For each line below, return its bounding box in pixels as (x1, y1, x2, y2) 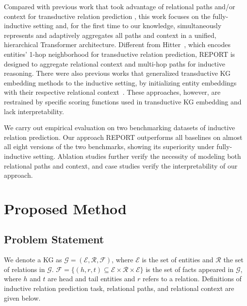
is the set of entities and (142, 255, 214, 265)
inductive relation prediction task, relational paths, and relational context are (4, 283, 234, 293)
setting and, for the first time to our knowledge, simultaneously (33, 20, 222, 31)
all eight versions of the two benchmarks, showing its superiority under (4, 141, 214, 152)
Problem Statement (4, 232, 104, 247)
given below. (4, 292, 41, 303)
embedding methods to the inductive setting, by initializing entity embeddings (4, 77, 237, 87)
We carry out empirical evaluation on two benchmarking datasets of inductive (4, 122, 235, 133)
